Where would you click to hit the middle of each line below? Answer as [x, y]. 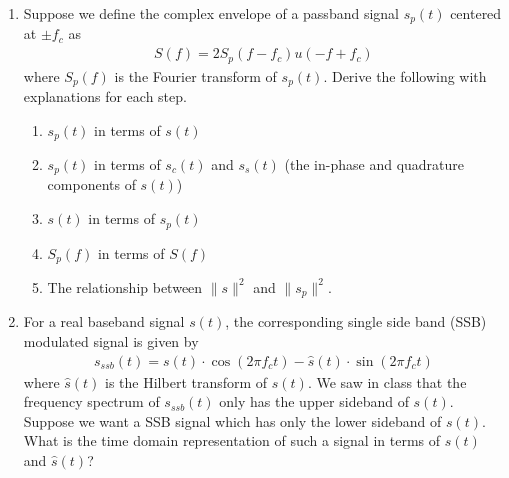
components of [91, 184]
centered [476, 13]
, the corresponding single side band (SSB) [356, 321]
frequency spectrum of [91, 401]
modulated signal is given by [111, 341]
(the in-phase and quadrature [374, 164]
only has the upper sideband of [314, 401]
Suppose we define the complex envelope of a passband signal [211, 13]
